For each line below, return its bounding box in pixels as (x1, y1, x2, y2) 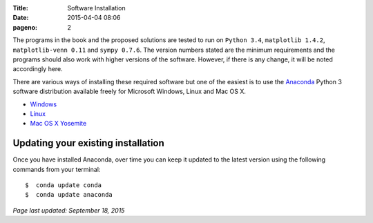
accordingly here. (12, 65, 64, 73)
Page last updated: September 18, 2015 (12, 206, 125, 214)
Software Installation (67, 4, 126, 12)
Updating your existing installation (12, 137, 165, 149)
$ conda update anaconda (25, 191, 113, 199)
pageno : (12, 23, 38, 31)
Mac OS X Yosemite (30, 119, 87, 128)
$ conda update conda (25, 181, 102, 189)
